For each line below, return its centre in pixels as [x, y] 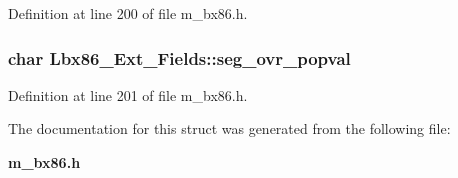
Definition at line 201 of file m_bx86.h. [128, 94]
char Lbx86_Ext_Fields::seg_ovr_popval [179, 57]
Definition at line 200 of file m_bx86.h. [128, 13]
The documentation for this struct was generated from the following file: [229, 128]
